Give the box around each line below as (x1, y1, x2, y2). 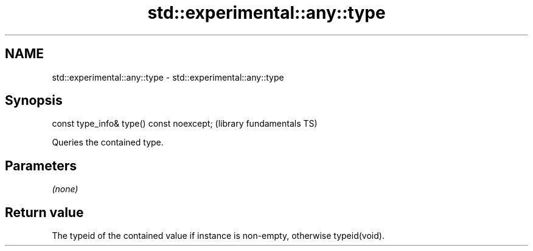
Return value (5, 204, 84, 220)
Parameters (5, 158, 77, 173)
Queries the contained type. (52, 137, 164, 148)
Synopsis (5, 93, 63, 109)
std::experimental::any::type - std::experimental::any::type (52, 72, 284, 82)
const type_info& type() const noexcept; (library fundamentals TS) (52, 118, 318, 129)
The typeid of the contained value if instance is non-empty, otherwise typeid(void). (52, 230, 385, 241)
